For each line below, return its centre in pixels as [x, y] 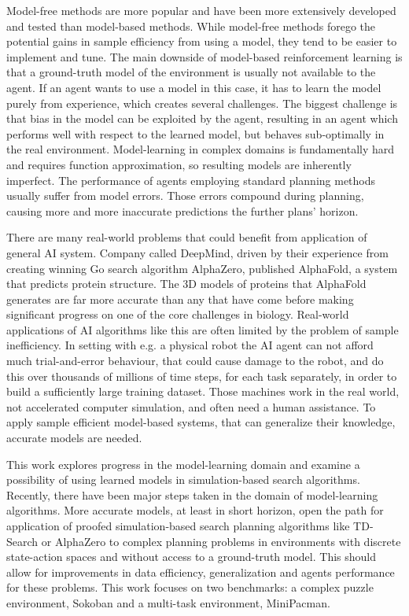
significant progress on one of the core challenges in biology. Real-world [178, 314]
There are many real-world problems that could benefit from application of [187, 237]
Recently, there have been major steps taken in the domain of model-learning [192, 494]
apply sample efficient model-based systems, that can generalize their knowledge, [201, 422]
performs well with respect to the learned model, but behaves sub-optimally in [195, 133]
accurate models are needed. [74, 438]
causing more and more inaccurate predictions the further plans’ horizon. [182, 210]
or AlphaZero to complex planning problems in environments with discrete [221, 541]
